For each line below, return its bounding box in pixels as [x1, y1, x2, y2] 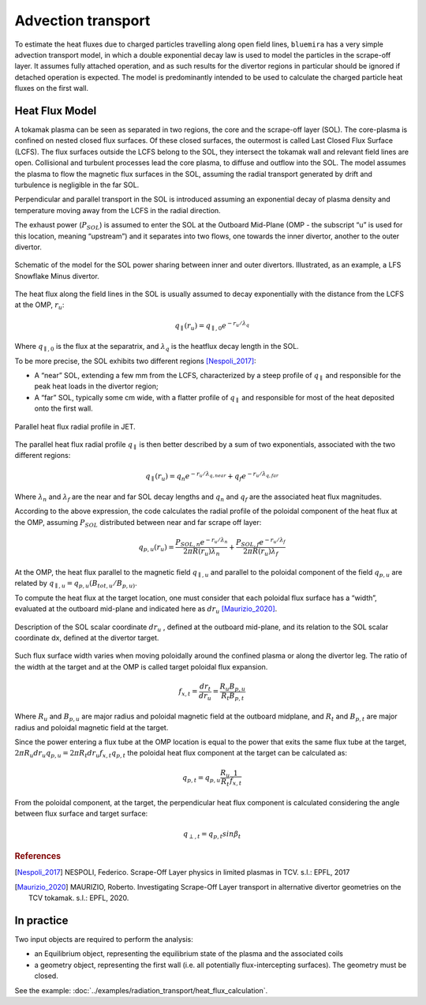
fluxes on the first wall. [14, 84, 89, 93]
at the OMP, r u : [14, 300, 65, 312]
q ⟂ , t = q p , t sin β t [182, 830, 241, 841]
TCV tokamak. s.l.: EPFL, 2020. [28, 893, 129, 903]
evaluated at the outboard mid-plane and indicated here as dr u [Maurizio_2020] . [14, 604, 278, 615]
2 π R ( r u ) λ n [182, 547, 220, 558]
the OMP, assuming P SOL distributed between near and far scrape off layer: [14, 517, 262, 529]
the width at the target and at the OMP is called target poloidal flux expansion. [14, 662, 268, 671]
